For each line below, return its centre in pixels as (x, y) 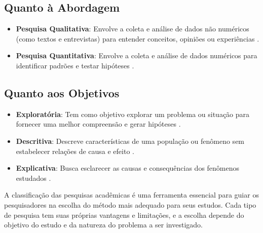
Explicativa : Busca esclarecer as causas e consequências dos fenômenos (128, 168)
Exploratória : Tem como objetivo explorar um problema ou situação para (133, 114)
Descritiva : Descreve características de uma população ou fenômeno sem (130, 141)
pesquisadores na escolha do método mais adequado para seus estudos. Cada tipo (130, 204)
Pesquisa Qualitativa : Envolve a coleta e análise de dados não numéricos (133, 29)
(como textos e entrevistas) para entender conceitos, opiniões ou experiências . (138, 38)
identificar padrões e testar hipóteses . (75, 65)
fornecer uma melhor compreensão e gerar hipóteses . (98, 124)
